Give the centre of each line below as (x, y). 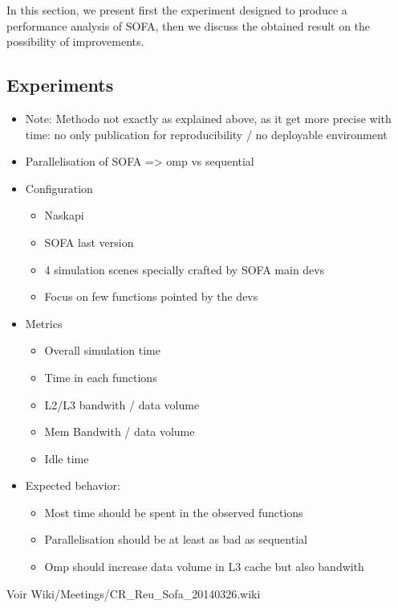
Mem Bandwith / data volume (120, 431)
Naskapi (64, 215)
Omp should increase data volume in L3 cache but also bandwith (204, 567)
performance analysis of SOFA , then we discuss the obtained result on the (189, 25)
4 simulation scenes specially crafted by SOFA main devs (185, 269)
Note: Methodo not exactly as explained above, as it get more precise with (208, 118)
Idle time (67, 458)
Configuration (59, 188)
